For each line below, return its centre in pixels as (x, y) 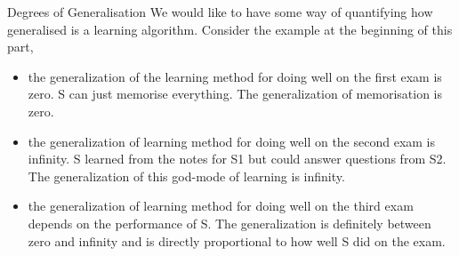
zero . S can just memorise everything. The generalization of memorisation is (235, 94)
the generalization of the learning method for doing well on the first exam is (235, 76)
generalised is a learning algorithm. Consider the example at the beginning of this (230, 29)
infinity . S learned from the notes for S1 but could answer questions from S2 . (237, 159)
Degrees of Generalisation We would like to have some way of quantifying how (220, 12)
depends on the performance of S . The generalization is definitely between (229, 223)
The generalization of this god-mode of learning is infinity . (186, 176)
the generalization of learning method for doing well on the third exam (221, 206)
